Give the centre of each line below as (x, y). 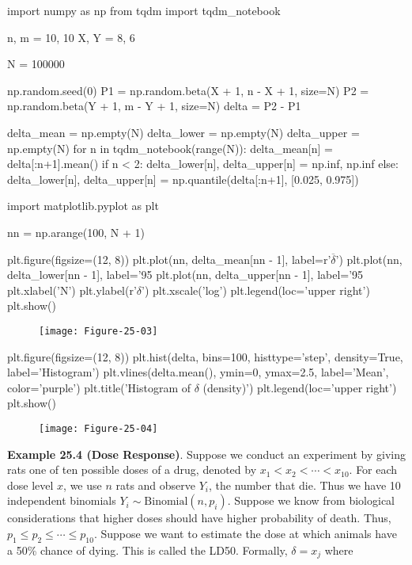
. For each (373, 470)
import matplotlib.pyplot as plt (83, 206)
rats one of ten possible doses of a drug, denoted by (132, 470)
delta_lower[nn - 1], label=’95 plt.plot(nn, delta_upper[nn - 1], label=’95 (185, 275)
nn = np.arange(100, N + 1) (76, 232)
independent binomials (62, 500)
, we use (83, 485)
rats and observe (156, 485)
